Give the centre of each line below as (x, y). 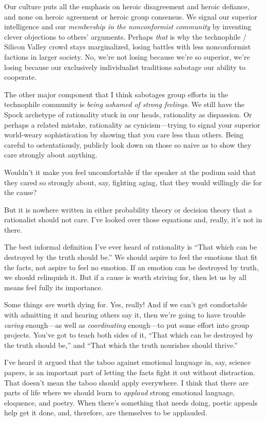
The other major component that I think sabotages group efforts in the (116, 94)
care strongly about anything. (51, 155)
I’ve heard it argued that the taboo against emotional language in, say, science (128, 362)
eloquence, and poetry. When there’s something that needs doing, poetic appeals (131, 402)
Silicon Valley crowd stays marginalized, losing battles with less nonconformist (128, 47)
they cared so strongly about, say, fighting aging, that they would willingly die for (133, 182)
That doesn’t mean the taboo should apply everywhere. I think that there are (126, 382)
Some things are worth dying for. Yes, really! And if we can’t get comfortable (126, 304)
